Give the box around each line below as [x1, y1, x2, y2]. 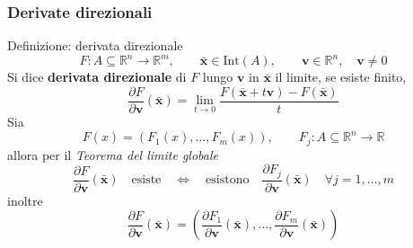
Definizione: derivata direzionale [7, 36, 183, 55]
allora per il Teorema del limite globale [7, 145, 219, 164]
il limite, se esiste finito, [275, 67, 407, 86]
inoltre [7, 190, 43, 209]
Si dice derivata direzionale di [7, 67, 187, 86]
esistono [206, 173, 250, 186]
